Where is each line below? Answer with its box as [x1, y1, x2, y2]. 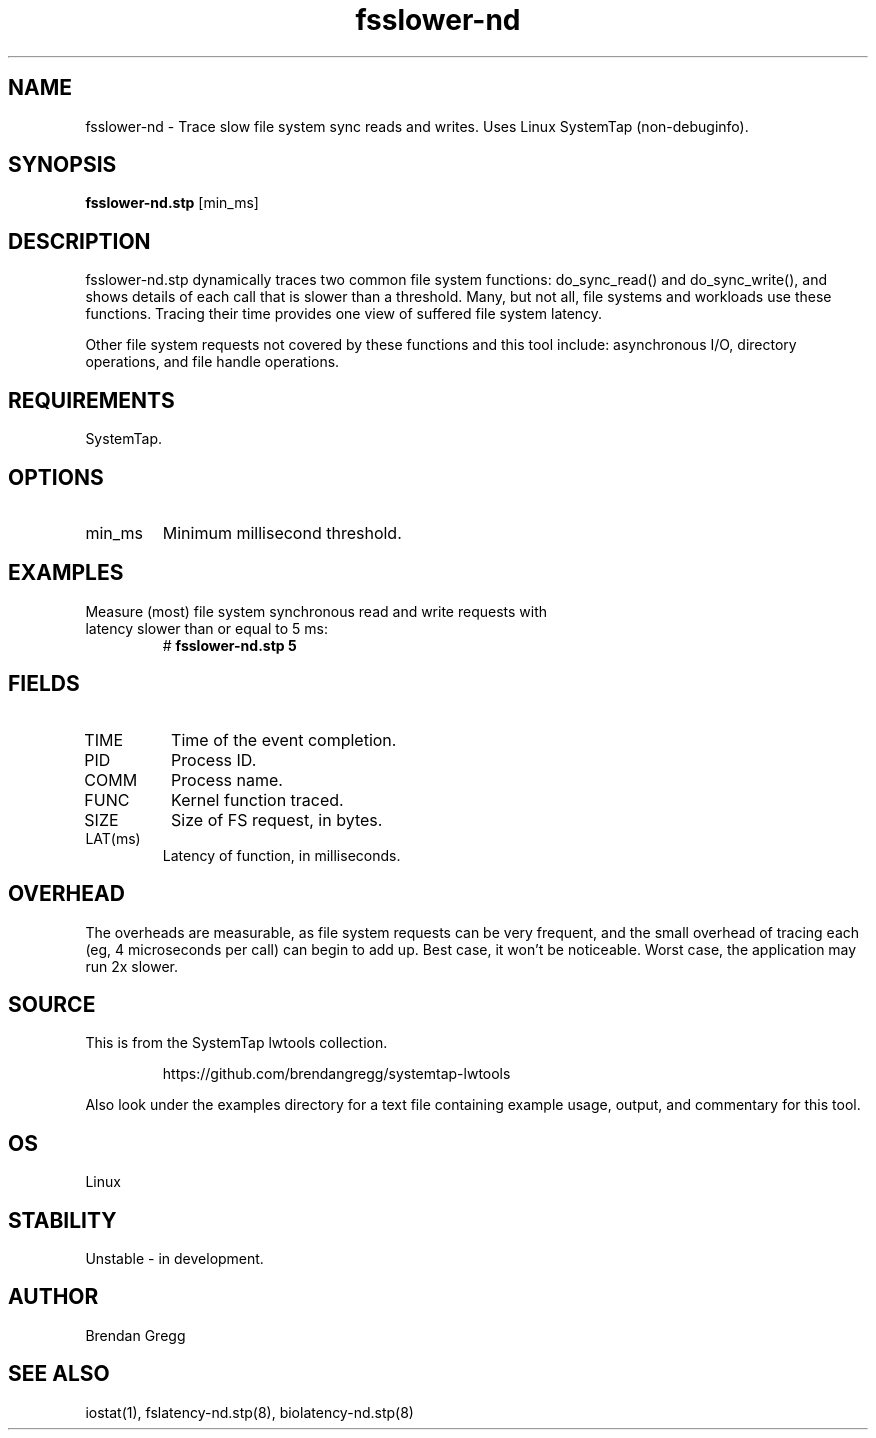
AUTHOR [8, 1284, 99, 1310]
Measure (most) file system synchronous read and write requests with [85, 602, 548, 620]
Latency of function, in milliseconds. [162, 846, 401, 864]
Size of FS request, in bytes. [171, 809, 383, 830]
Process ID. [171, 749, 257, 770]
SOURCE [8, 991, 96, 1017]
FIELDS [8, 671, 80, 697]
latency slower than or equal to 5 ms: [85, 619, 328, 637]
